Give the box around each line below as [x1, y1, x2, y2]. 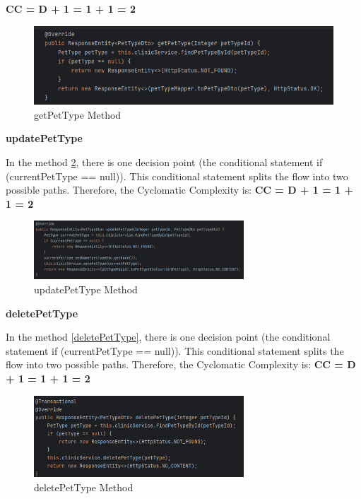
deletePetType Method [34, 479, 134, 494]
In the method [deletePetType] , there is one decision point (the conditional [6, 329, 331, 344]
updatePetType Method [34, 281, 138, 296]
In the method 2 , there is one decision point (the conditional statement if [6, 154, 323, 169]
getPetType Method [34, 107, 122, 122]
